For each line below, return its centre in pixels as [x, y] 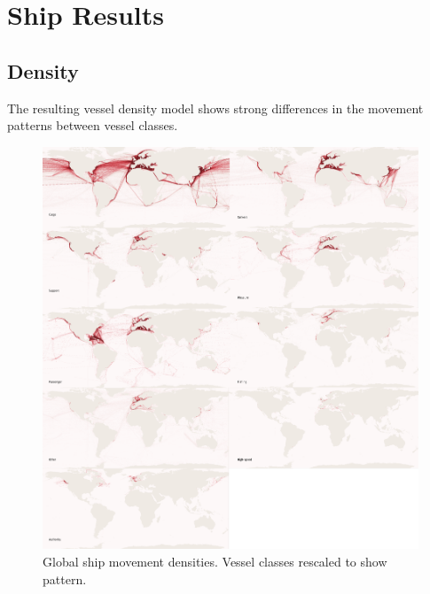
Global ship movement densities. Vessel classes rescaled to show [215, 561]
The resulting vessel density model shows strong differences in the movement [215, 108]
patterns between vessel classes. [93, 125]
